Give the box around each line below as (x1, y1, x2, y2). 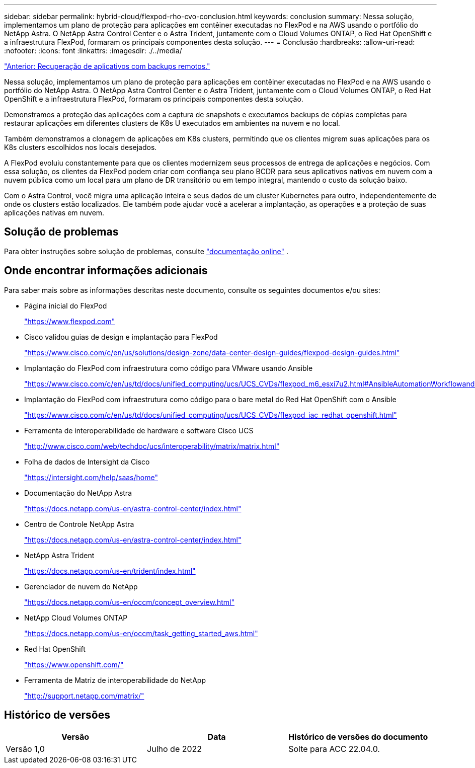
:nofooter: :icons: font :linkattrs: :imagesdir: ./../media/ (4, 46, 182, 55)
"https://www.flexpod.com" (24, 317, 115, 326)
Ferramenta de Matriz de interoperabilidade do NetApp (24, 675, 206, 684)
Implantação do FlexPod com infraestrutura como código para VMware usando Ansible (24, 363, 313, 372)
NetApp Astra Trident (24, 551, 95, 560)
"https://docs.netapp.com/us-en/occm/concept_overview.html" (24, 597, 234, 606)
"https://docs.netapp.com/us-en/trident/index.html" (24, 566, 196, 575)
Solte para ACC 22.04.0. (288, 743, 380, 754)
